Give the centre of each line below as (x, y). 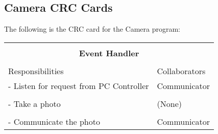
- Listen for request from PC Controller (79, 85)
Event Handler (109, 53)
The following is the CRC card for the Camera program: (92, 29)
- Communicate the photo (54, 121)
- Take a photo (34, 103)
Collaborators (181, 71)
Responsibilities (36, 71)
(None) (169, 103)
